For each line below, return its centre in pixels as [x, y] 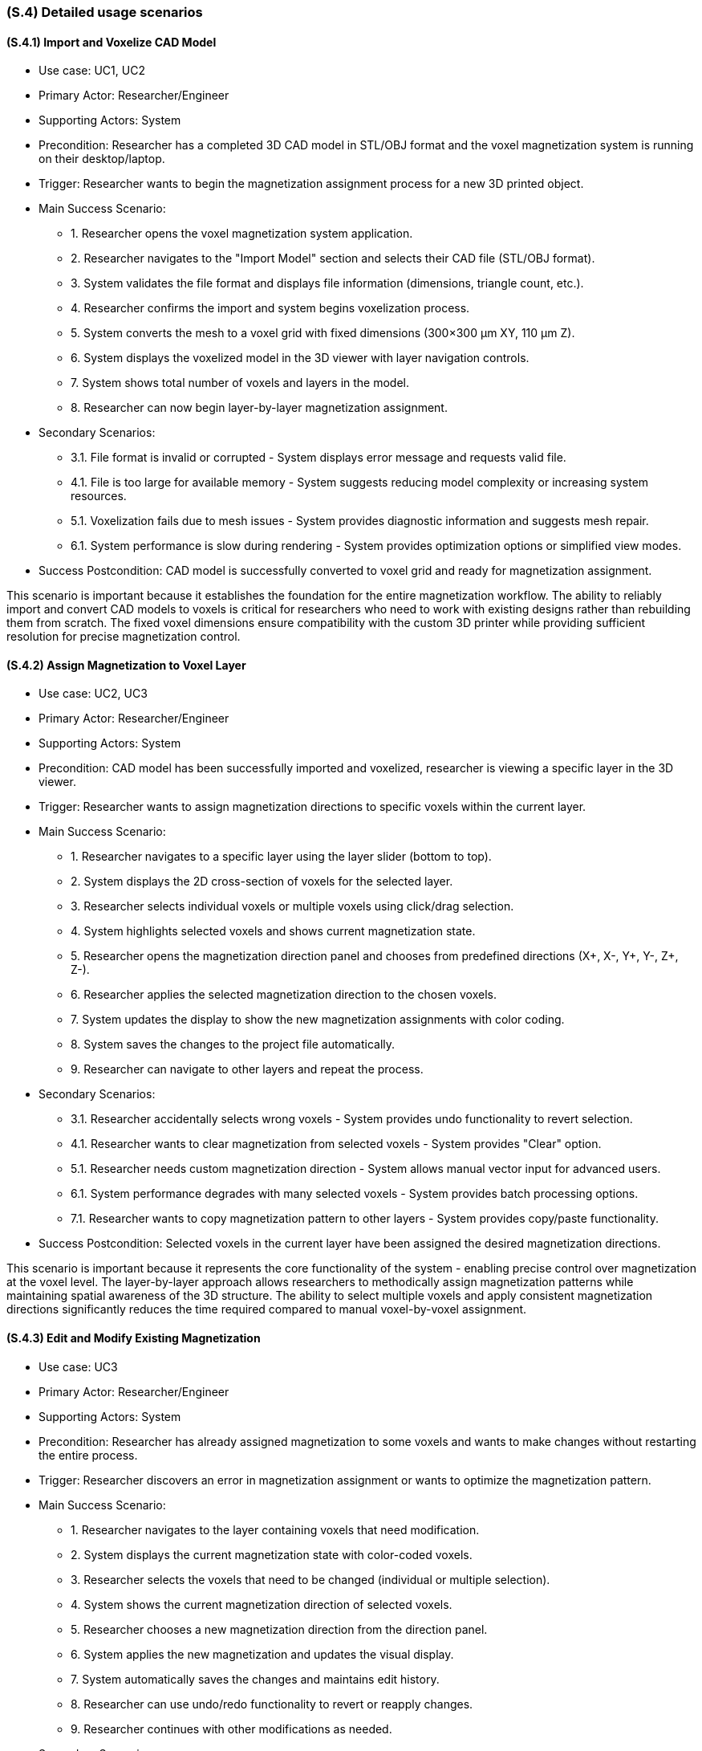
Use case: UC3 [78, 1366]
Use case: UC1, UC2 [92, 71]
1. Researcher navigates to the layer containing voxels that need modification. [275, 1529]
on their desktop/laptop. [102, 159]
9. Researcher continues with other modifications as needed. [231, 1729]
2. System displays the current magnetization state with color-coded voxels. [272, 1554]
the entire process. [88, 1455]
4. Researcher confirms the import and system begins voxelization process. [270, 308]
